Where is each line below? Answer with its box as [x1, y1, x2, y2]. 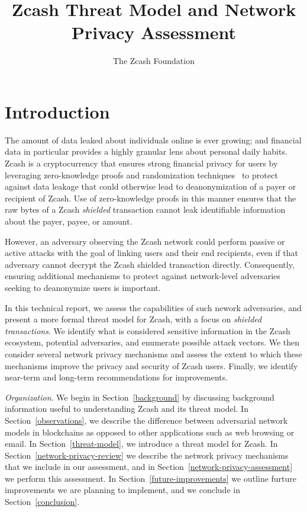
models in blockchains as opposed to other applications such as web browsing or [5, 425, 295, 438]
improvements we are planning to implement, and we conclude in [5, 484, 240, 496]
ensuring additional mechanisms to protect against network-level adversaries [5, 270, 280, 282]
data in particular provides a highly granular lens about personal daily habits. [5, 145, 287, 158]
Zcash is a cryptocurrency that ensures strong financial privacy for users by [5, 157, 278, 169]
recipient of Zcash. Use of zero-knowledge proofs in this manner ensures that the [5, 191, 296, 204]
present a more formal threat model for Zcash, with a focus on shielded [5, 313, 262, 325]
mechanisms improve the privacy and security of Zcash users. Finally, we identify [5, 359, 298, 372]
